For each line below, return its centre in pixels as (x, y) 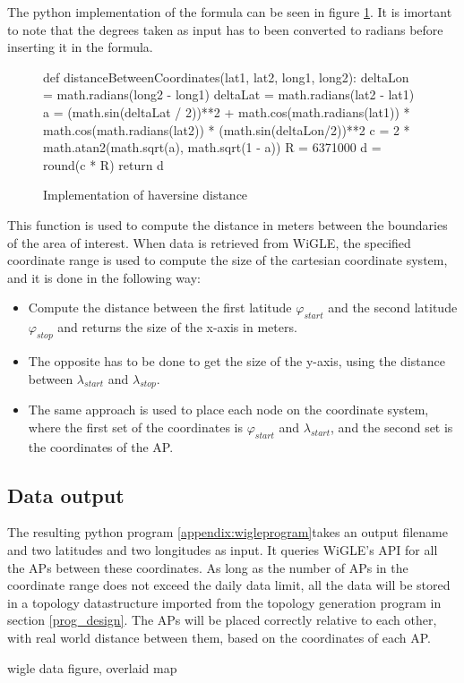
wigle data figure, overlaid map (92, 667)
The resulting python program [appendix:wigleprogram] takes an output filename (228, 532)
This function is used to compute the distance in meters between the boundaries (228, 224)
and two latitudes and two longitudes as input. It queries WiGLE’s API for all (223, 550)
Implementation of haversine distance (146, 195)
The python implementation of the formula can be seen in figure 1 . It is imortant (230, 12)
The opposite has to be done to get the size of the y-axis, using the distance (236, 360)
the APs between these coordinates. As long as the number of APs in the (208, 567)
